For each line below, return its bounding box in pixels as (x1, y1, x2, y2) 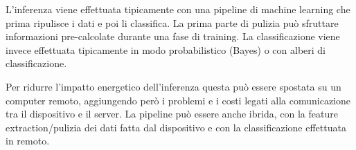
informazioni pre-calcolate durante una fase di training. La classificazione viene (6, 29, 340, 44)
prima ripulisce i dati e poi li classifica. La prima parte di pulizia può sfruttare (6, 15, 339, 30)
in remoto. (6, 133, 50, 148)
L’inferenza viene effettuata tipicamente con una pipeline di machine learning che (6, 2, 350, 16)
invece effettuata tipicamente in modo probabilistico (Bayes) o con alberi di (6, 42, 326, 57)
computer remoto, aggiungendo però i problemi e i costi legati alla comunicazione (6, 93, 350, 107)
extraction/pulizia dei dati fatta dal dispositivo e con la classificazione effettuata (6, 120, 346, 134)
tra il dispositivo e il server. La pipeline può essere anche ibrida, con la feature (6, 106, 338, 121)
